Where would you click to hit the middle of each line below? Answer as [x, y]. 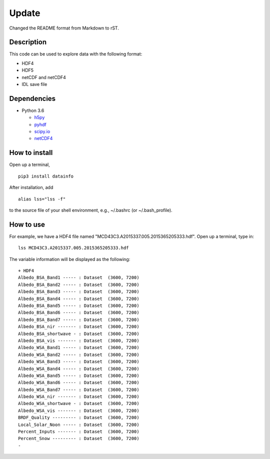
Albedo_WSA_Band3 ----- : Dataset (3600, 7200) [79, 362]
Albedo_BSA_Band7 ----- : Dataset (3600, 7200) [79, 319]
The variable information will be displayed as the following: [70, 259]
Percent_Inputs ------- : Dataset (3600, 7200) [79, 432]
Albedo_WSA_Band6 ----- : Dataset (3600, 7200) [79, 383]
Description [28, 42]
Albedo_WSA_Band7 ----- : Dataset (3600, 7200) [79, 389]
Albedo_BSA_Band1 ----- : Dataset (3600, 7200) [79, 278]
